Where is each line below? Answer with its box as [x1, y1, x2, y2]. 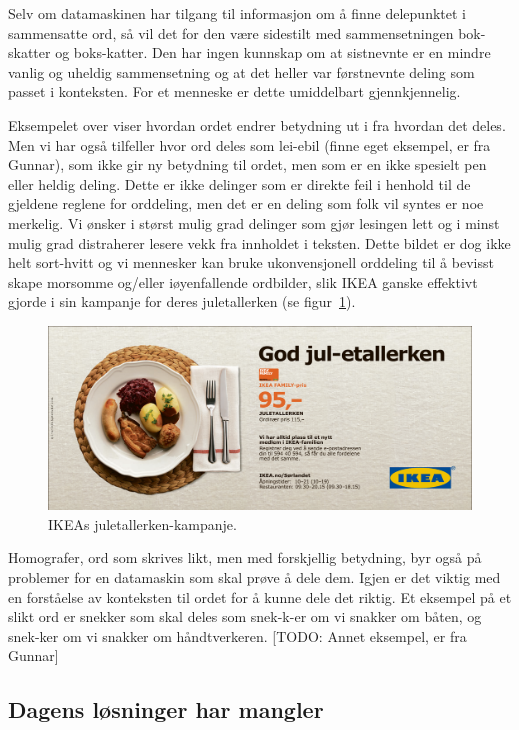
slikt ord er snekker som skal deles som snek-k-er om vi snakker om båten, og [8, 606, 482, 627]
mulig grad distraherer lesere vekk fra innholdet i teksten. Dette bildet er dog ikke [8, 232, 511, 253]
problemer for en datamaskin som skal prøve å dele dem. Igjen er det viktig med [8, 566, 501, 587]
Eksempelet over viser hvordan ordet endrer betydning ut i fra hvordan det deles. [8, 114, 506, 135]
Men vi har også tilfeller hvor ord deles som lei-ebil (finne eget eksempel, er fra [8, 134, 491, 155]
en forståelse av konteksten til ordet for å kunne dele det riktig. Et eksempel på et [8, 586, 512, 607]
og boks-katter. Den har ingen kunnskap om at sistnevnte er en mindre [55, 42, 491, 63]
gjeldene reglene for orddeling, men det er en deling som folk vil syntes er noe [8, 193, 484, 214]
